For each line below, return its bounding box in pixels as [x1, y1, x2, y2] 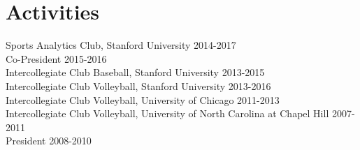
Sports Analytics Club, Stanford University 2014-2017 [6, 38, 236, 52]
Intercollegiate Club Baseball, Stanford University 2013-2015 [6, 65, 265, 80]
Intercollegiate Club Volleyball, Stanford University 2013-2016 [6, 78, 271, 93]
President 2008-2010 [6, 133, 92, 148]
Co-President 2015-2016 [6, 51, 107, 66]
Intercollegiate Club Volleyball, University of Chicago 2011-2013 [6, 92, 280, 107]
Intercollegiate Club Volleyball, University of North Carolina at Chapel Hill [6, 106, 329, 121]
